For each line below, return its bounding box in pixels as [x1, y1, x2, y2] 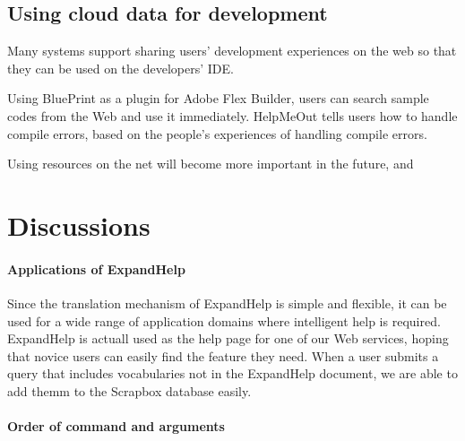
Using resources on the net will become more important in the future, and [7, 154, 414, 173]
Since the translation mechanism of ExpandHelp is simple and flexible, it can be [7, 293, 447, 312]
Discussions [7, 206, 151, 243]
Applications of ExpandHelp [7, 259, 185, 278]
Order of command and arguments [7, 417, 225, 436]
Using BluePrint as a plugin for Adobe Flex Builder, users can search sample [7, 89, 429, 108]
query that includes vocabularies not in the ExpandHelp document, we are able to [7, 364, 458, 383]
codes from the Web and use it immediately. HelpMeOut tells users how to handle [7, 106, 458, 125]
